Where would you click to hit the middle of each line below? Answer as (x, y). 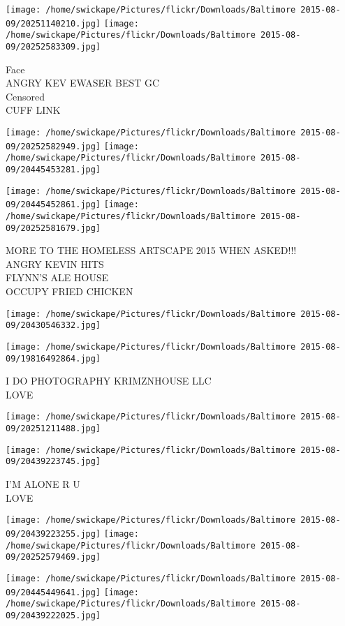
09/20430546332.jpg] (53, 326)
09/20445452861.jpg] (53, 205)
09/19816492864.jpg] (53, 358)
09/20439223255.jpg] (53, 534)
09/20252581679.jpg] (53, 228)
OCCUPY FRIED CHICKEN (69, 291)
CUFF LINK (33, 110)
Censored (25, 96)
